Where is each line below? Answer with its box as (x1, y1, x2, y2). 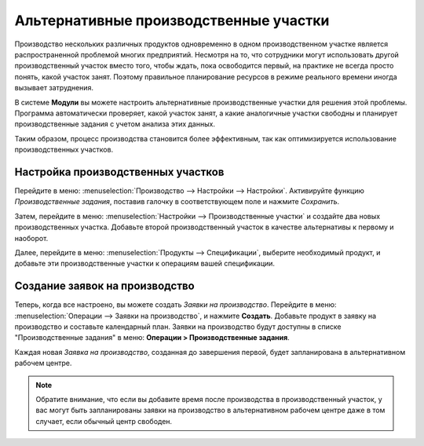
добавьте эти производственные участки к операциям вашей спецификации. (14, 259, 275, 269)
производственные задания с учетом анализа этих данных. (14, 119, 216, 129)
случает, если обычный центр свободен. (35, 416, 173, 426)
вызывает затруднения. (14, 83, 94, 93)
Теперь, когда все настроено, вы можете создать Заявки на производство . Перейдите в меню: (14, 300, 337, 309)
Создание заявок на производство (14, 280, 196, 293)
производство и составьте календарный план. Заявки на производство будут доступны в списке (14, 322, 342, 331)
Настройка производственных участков (14, 165, 225, 178)
